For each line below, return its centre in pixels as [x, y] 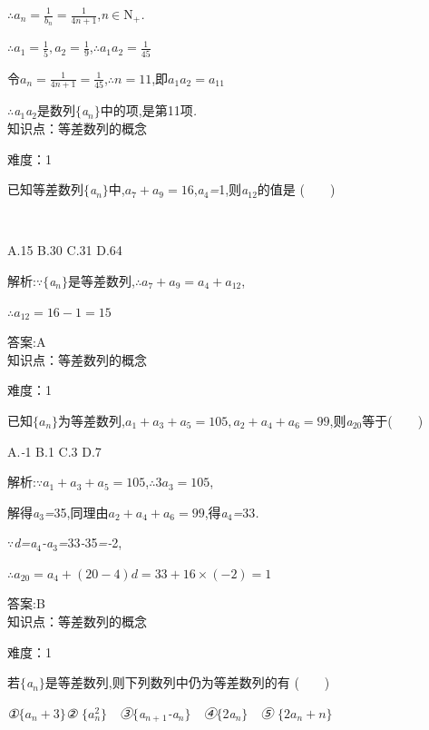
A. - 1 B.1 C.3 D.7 [54, 451]
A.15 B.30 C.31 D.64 [65, 250]
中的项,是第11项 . [148, 110]
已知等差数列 [45, 189]
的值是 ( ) [296, 189]
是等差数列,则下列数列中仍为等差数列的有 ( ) [187, 682]
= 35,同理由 [76, 512]
